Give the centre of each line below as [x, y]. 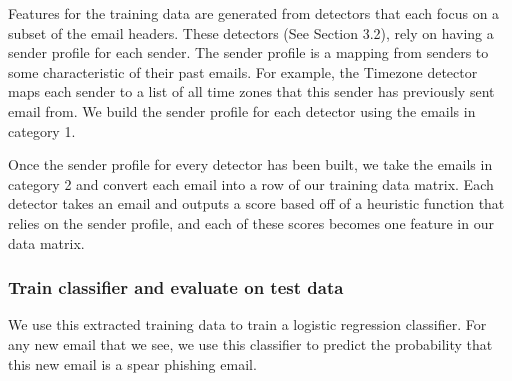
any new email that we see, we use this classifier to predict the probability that [250, 343]
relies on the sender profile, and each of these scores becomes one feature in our [251, 222]
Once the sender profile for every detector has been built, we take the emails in [250, 164]
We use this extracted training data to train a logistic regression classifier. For [247, 324]
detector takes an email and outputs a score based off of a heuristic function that [256, 203]
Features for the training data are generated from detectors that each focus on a [254, 13]
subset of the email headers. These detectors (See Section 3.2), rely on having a [251, 32]
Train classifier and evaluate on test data [176, 287]
